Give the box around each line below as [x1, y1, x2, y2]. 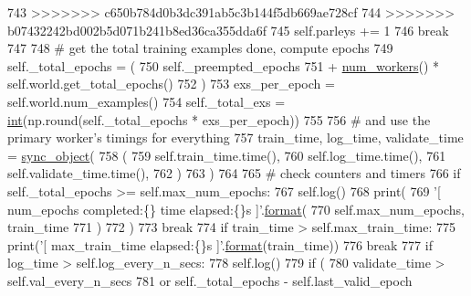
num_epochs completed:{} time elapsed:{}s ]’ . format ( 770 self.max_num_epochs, [7, 199, 465, 218]
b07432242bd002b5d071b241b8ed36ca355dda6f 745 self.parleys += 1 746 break [7, 20, 449, 39]
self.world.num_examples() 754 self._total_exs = [7, 91, 286, 111]
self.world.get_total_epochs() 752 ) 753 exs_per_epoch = [7, 74, 335, 93]
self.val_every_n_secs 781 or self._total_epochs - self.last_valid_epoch [7, 270, 413, 290]
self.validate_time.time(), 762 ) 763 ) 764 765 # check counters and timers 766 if [7, 164, 461, 183]
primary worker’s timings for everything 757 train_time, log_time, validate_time [7, 128, 464, 147]
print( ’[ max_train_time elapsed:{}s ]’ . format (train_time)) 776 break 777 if [7, 235, 433, 254]
